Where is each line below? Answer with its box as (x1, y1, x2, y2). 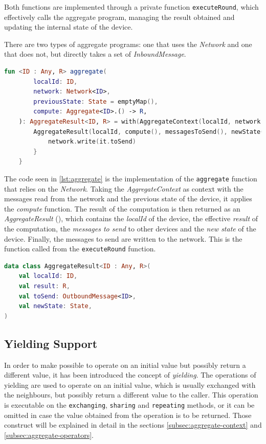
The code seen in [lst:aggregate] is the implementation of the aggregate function (4, 173, 257, 183)
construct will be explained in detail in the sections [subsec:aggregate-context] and (4, 419, 262, 430)
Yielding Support (4, 335, 98, 351)
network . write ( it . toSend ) (48, 138, 136, 146)
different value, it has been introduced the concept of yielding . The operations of (4, 369, 256, 380)
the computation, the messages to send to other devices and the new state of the (4, 223, 256, 233)
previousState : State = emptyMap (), (33, 98, 158, 105)
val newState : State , (18, 302, 92, 310)
